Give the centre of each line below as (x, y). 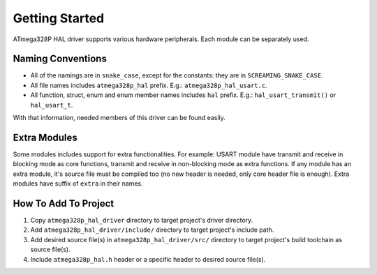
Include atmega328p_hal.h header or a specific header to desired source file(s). (148, 259)
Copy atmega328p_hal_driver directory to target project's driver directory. (142, 220)
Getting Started (59, 18)
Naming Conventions (60, 59)
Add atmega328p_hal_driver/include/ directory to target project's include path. (152, 230)
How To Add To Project (64, 203)
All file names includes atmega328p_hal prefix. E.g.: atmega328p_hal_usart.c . (149, 85)
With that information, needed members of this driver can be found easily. (119, 118)
